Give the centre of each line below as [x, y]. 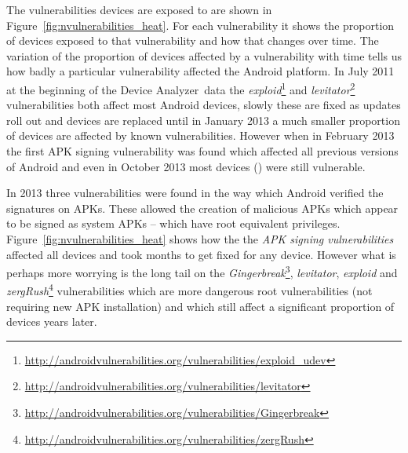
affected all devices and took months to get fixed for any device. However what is [201, 254]
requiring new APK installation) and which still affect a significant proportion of [200, 306]
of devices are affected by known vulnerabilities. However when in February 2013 [200, 135]
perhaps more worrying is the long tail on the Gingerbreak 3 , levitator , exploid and [202, 271]
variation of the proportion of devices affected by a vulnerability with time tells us [204, 55]
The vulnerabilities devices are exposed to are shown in [139, 9]
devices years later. [52, 321]
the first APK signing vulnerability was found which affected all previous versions [202, 151]
